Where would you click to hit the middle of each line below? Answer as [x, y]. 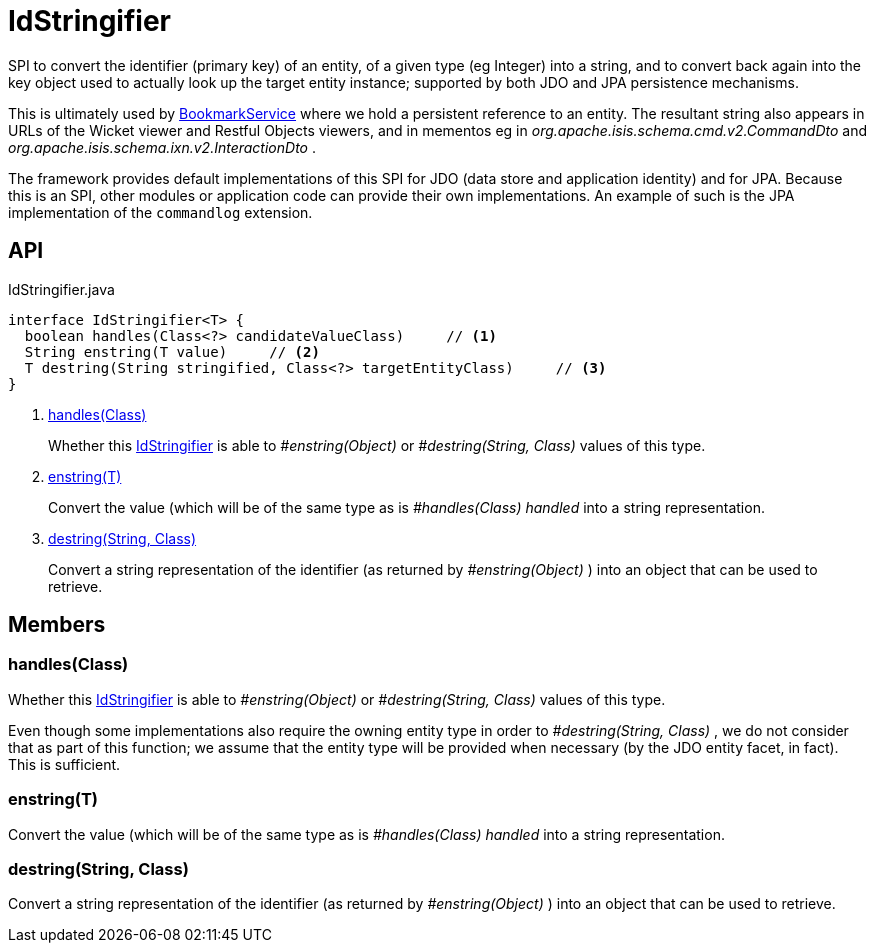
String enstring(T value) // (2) [172, 351]
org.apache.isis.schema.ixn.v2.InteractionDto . [162, 147]
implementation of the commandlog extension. [160, 212]
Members [57, 625]
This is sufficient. [64, 764]
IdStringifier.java [61, 289]
